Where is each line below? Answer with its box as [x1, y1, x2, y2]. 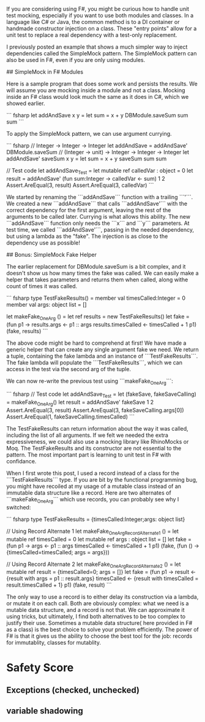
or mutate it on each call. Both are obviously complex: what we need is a [6, 600, 189, 607]
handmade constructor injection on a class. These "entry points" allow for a [6, 25, 197, 32]
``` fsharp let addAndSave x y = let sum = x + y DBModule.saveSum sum [6, 112, 188, 119]
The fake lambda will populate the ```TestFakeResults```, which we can [6, 359, 182, 366]
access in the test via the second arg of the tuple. [6, 365, 132, 372]
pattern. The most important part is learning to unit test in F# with [6, 451, 171, 458]
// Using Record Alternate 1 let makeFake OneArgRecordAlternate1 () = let [6, 527, 179, 536]
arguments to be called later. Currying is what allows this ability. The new [6, 213, 191, 220]
